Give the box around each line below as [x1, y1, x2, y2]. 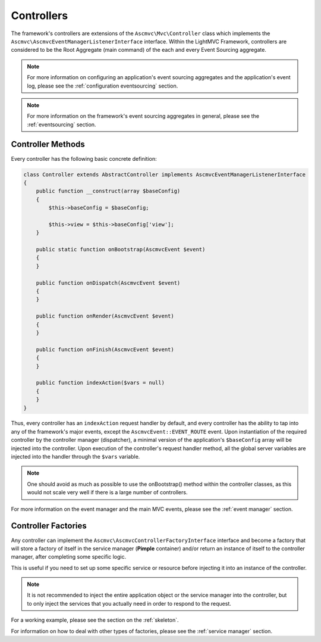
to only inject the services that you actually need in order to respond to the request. [27, 600, 232, 607]
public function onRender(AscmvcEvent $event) [36, 313, 175, 320]
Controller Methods [11, 139, 86, 149]
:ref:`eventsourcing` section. [27, 121, 96, 128]
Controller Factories [11, 521, 87, 531]
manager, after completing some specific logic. [11, 553, 127, 560]
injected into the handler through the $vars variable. [11, 453, 140, 460]
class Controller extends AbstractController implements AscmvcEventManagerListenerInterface [23, 171, 306, 178]
